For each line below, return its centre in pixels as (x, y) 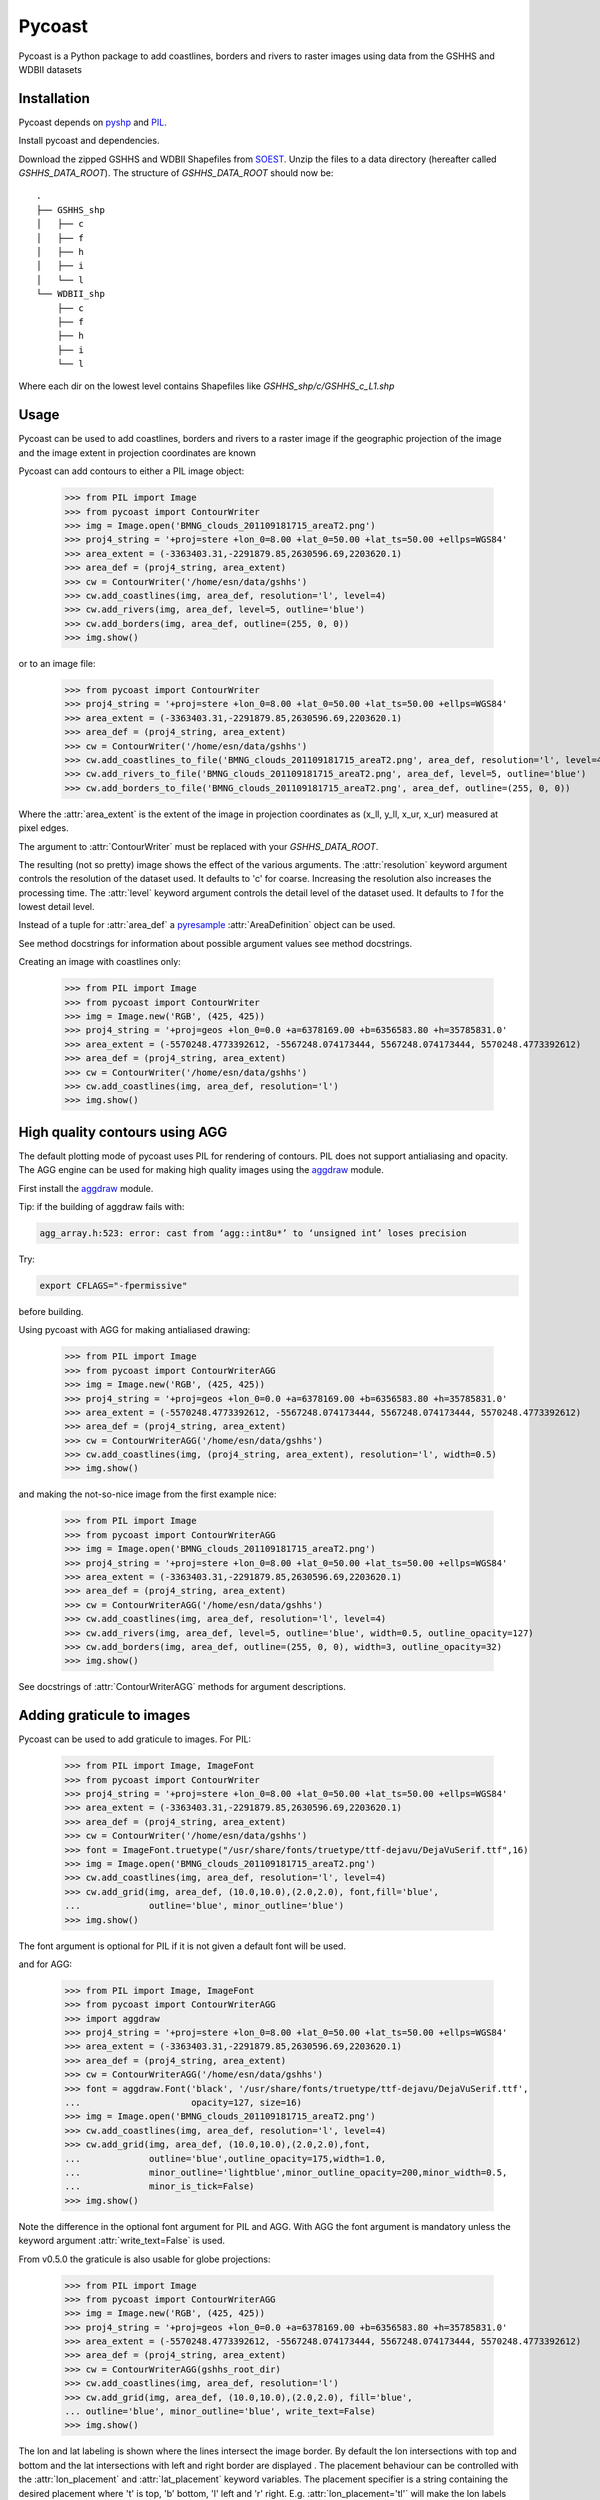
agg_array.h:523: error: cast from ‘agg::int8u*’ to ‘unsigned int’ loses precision (253, 1233)
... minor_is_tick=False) (159, 2186)
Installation (54, 98)
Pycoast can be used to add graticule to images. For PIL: (135, 1739)
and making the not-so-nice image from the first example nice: (147, 1494)
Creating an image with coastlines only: (100, 962)
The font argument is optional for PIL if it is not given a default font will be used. (182, 1946)
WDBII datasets (50, 69)
